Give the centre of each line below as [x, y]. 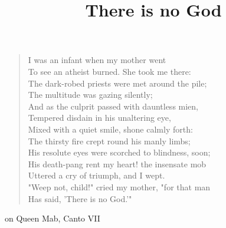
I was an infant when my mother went [97, 60]
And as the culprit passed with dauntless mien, [113, 106]
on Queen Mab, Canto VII [53, 218]
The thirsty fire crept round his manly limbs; [109, 141]
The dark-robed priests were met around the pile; [117, 83]
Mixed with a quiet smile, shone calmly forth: [110, 129]
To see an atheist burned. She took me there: [109, 71]
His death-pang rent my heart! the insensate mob [117, 163]
